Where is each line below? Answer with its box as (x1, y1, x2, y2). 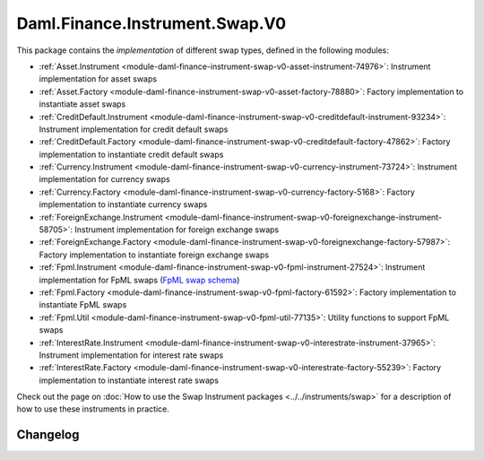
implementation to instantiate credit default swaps (39, 149, 224, 160)
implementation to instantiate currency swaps (39, 199, 208, 210)
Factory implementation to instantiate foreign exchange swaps (39, 249, 269, 260)
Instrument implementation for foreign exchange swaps (74, 224, 280, 235)
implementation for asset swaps (39, 74, 157, 84)
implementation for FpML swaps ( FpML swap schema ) (39, 274, 240, 285)
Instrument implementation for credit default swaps (39, 124, 229, 135)
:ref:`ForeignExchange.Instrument (39, 212, 163, 222)
